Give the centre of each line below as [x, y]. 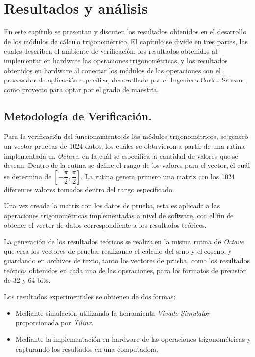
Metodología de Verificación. [78, 116]
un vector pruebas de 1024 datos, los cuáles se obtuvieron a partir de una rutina [125, 146]
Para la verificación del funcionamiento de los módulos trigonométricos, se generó [126, 136]
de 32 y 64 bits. [27, 280]
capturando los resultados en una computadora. [87, 348]
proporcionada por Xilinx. [54, 322]
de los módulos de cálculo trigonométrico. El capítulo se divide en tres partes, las [126, 41]
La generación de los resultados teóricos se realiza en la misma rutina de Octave [124, 241]
